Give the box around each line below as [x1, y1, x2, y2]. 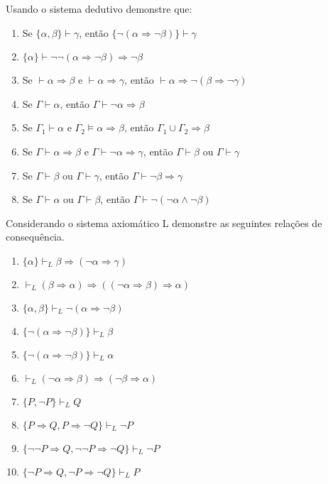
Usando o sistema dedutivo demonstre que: [6, 1, 192, 16]
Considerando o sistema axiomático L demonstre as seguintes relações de [6, 215, 322, 230]
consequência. [6, 229, 65, 244]
